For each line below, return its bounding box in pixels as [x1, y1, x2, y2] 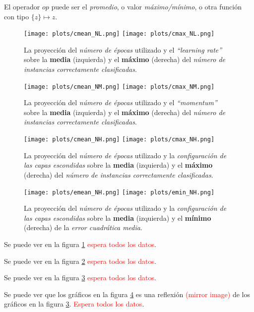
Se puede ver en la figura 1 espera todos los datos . [4, 239, 156, 249]
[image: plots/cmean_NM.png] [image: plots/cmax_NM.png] [24, 83, 215, 90]
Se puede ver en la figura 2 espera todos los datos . [4, 255, 156, 266]
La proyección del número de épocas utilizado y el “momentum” [24, 97, 217, 108]
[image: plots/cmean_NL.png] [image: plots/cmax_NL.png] [24, 30, 215, 38]
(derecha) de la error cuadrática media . [24, 222, 142, 233]
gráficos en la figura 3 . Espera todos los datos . [4, 299, 144, 309]
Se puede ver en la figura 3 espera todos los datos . [4, 272, 156, 283]
